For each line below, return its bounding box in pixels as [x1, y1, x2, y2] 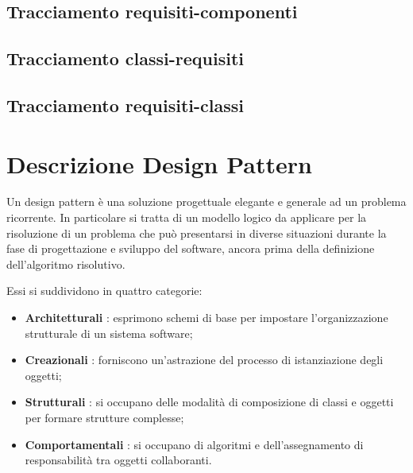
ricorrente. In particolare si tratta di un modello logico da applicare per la [6, 209, 367, 226]
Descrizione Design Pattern [6, 147, 312, 180]
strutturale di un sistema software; [25, 324, 193, 341]
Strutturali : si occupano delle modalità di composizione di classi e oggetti [25, 394, 394, 410]
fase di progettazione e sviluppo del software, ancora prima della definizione [6, 240, 375, 257]
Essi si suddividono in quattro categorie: [6, 282, 203, 299]
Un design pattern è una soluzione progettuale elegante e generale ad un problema [6, 193, 407, 210]
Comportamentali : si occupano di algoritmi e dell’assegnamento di [25, 436, 364, 452]
